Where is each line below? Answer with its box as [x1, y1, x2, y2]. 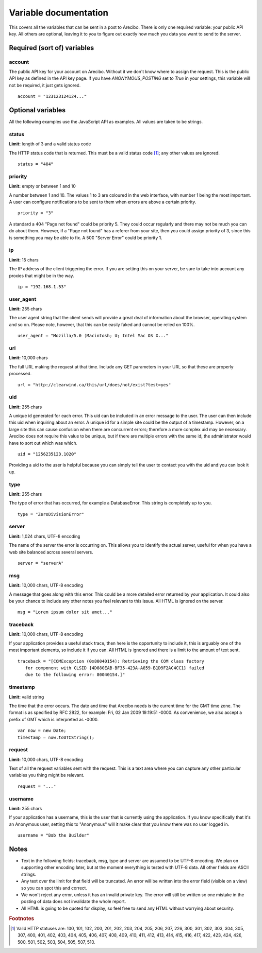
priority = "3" [17, 210, 54, 216]
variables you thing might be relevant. [9, 772, 84, 778]
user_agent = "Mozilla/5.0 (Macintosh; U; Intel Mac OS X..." [17, 333, 169, 339]
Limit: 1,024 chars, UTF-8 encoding [9, 533, 81, 539]
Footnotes [9, 915, 34, 922]
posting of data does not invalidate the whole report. [21, 899, 126, 904]
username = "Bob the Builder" [17, 832, 90, 838]
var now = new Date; [17, 728, 66, 733]
